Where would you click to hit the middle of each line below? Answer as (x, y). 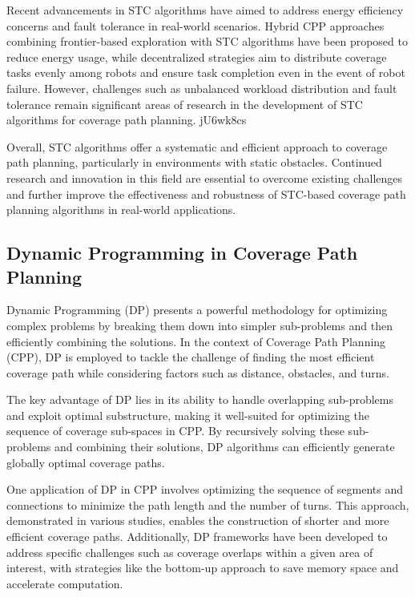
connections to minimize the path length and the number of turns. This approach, (208, 504)
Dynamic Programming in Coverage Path (182, 253)
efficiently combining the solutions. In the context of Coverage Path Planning (196, 341)
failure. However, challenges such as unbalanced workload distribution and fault (202, 88)
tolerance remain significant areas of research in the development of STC (185, 104)
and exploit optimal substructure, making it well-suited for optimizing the (188, 415)
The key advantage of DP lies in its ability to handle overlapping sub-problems (200, 399)
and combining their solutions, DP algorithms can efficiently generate (225, 447)
